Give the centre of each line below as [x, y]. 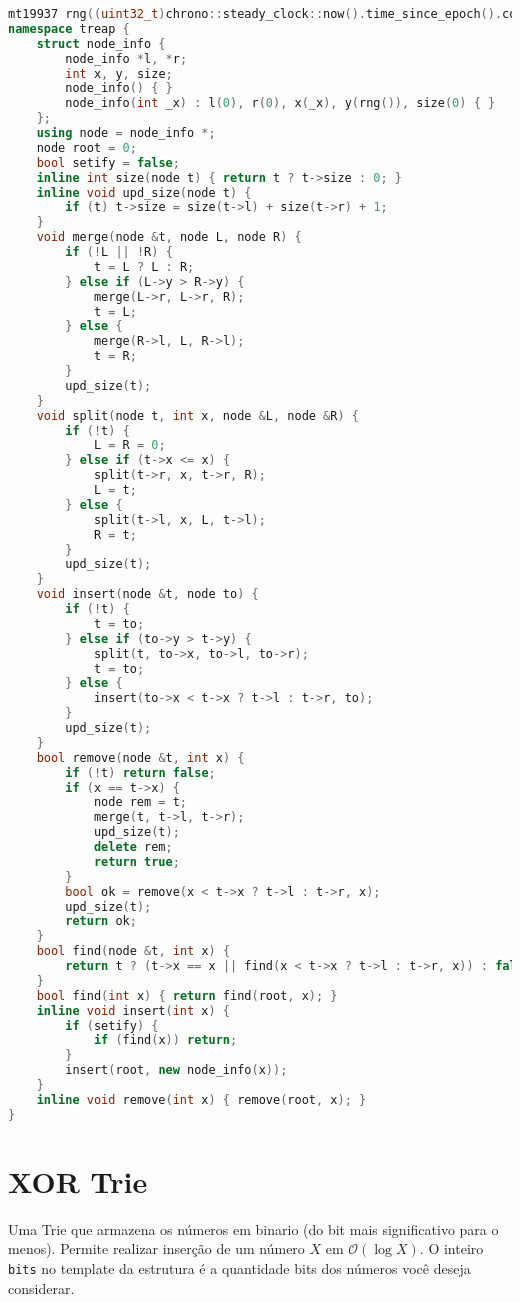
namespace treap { [69, 28]
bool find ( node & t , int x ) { [133, 951]
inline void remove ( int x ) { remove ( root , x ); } [201, 1099]
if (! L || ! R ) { [119, 252]
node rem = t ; [140, 802]
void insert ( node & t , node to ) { [147, 594]
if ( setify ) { [112, 1025]
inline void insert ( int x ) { [133, 1010]
